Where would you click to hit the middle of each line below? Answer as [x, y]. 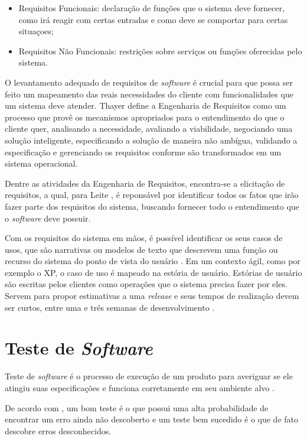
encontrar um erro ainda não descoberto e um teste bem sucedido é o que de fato [151, 419]
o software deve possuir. [48, 218]
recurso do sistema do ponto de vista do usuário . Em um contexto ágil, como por [153, 261]
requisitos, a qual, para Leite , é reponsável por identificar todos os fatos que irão [152, 195]
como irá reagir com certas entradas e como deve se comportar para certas [153, 19]
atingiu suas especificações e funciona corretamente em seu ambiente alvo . [140, 387]
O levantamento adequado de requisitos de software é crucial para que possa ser [149, 82]
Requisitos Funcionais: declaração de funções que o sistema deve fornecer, [151, 8]
